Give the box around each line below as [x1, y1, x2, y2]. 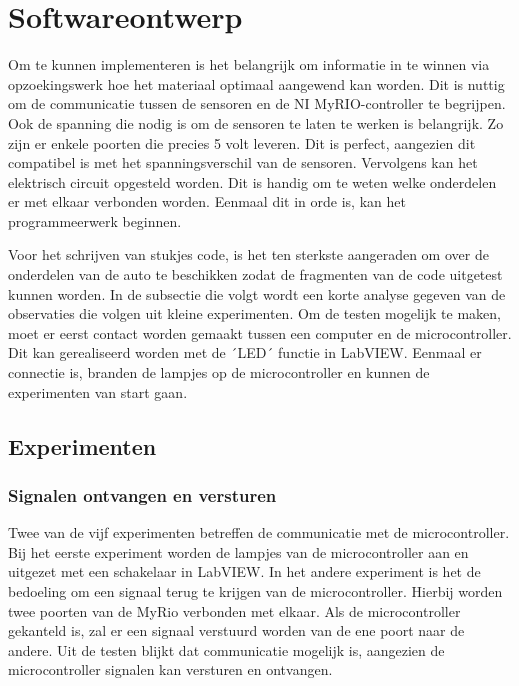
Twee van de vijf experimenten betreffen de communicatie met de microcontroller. [8, 522, 510, 543]
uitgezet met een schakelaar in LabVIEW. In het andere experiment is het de [8, 561, 481, 582]
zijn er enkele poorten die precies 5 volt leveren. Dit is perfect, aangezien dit [8, 132, 476, 153]
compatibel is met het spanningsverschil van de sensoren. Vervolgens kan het [8, 152, 478, 173]
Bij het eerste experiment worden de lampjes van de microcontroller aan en [8, 541, 469, 562]
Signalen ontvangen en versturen [8, 482, 277, 507]
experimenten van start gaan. [8, 381, 188, 402]
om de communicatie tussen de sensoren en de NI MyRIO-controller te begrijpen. [8, 93, 506, 114]
